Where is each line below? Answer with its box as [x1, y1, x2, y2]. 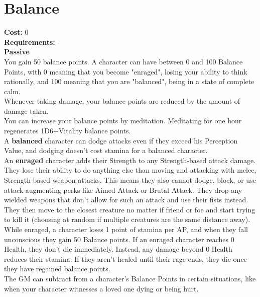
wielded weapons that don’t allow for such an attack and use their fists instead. [4, 194, 248, 205]
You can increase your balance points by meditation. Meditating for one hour [4, 115, 242, 126]
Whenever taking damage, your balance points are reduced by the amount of [4, 96, 240, 106]
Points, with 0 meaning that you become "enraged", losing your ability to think [4, 66, 247, 77]
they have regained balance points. [4, 263, 110, 274]
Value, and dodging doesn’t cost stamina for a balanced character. [4, 145, 208, 156]
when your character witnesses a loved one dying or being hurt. [4, 283, 199, 293]
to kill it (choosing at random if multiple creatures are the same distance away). [4, 214, 250, 225]
